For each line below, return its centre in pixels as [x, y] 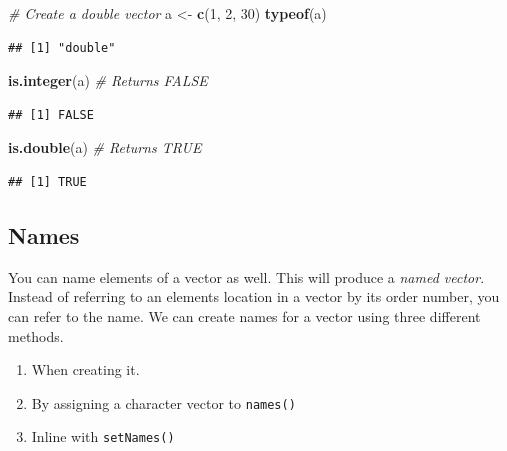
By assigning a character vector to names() [163, 402]
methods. [36, 335]
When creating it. [85, 369]
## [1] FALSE [51, 114]
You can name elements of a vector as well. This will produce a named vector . [246, 276]
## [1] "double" [62, 47]
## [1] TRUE [47, 181]
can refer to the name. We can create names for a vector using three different [244, 315]
